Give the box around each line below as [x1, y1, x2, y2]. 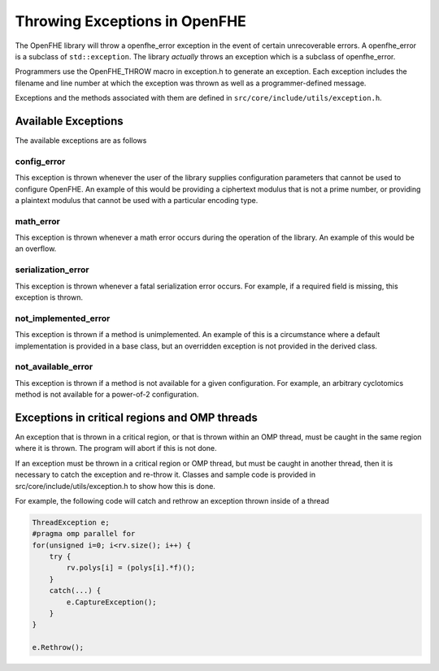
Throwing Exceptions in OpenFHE [15, 12, 247, 30]
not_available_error [15, 361, 93, 373]
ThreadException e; [32, 517, 110, 527]
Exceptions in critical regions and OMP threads [15, 410, 258, 424]
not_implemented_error [15, 313, 111, 324]
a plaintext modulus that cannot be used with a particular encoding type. [15, 195, 259, 205]
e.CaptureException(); [66, 597, 158, 607]
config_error [15, 155, 66, 167]
